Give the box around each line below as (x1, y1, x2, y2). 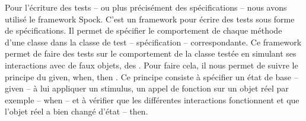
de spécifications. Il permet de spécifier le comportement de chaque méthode (5, 24, 282, 37)
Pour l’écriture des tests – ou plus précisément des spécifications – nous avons (5, 1, 287, 13)
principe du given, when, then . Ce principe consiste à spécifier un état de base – (5, 70, 298, 83)
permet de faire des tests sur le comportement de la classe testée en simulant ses (5, 47, 297, 60)
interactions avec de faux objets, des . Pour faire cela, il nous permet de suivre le (5, 58, 298, 71)
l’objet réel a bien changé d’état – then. (5, 105, 148, 117)
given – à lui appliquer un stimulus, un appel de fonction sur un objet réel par (5, 82, 289, 94)
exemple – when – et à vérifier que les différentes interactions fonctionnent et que (5, 93, 299, 106)
